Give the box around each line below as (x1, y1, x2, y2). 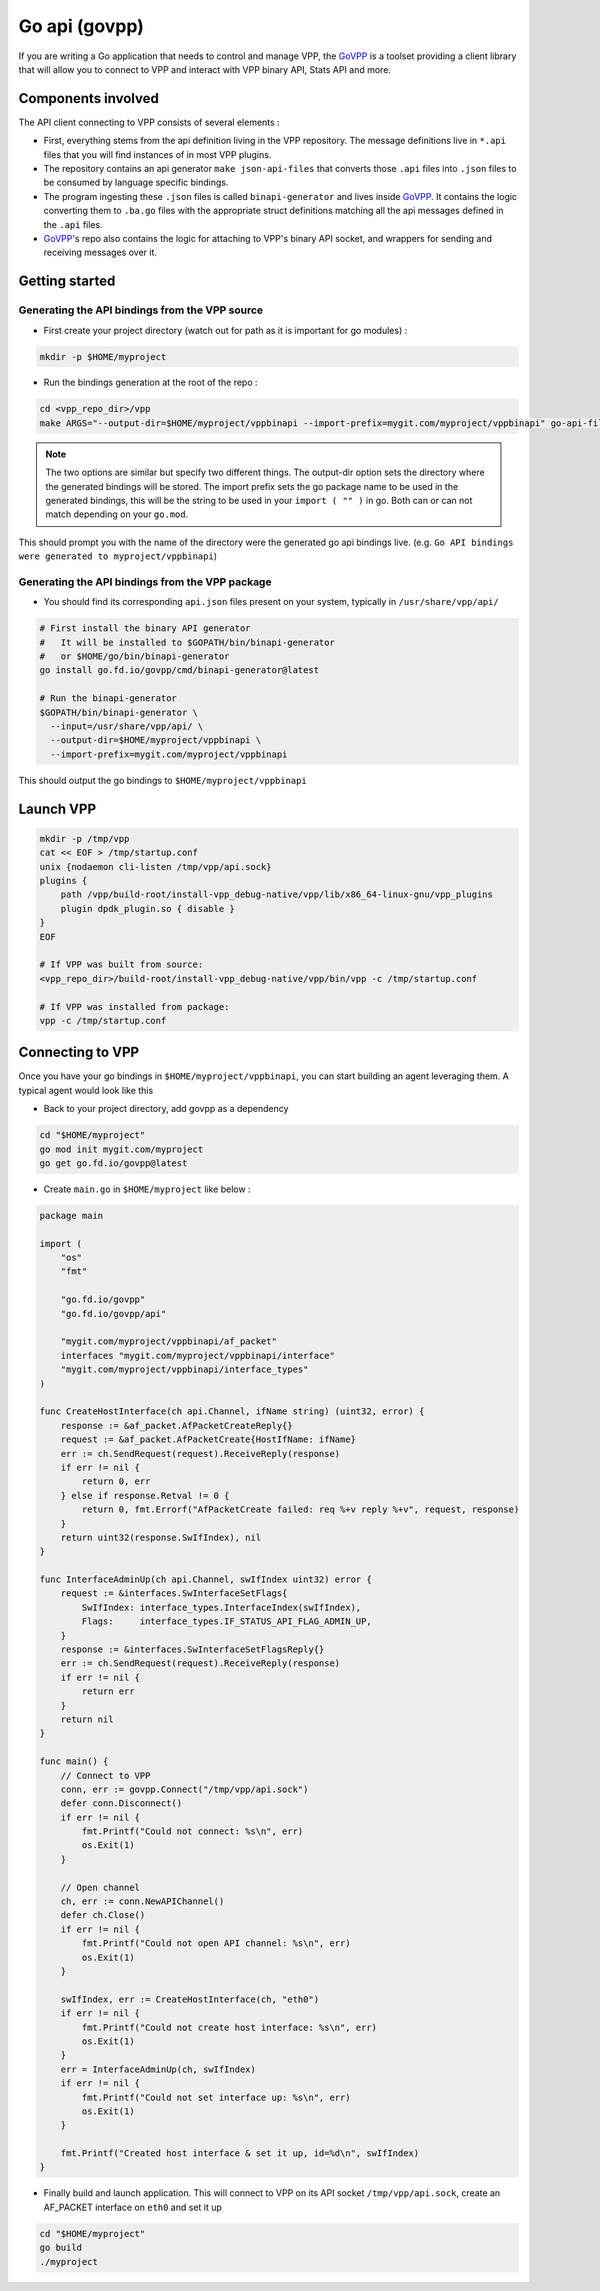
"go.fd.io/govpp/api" (60, 1308, 167, 1319)
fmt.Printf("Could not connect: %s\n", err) (81, 1826, 304, 1837)
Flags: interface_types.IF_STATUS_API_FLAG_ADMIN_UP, (81, 1616, 372, 1627)
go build (39, 2242, 83, 2254)
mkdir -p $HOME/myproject (39, 351, 167, 362)
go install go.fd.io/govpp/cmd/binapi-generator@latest (39, 665, 320, 676)
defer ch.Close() (60, 1910, 146, 1921)
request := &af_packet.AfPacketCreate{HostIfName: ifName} (60, 1434, 357, 1445)
